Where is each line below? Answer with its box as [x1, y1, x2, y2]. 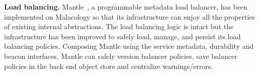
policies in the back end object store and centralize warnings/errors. [4, 60, 213, 71]
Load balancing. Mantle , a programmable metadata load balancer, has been [4, 2, 248, 12]
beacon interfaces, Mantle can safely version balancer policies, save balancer [4, 50, 237, 61]
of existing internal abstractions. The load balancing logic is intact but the [4, 21, 234, 32]
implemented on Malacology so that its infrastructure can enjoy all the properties [4, 11, 255, 22]
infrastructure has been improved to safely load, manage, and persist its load [4, 31, 241, 41]
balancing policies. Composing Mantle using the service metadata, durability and [4, 41, 254, 51]
